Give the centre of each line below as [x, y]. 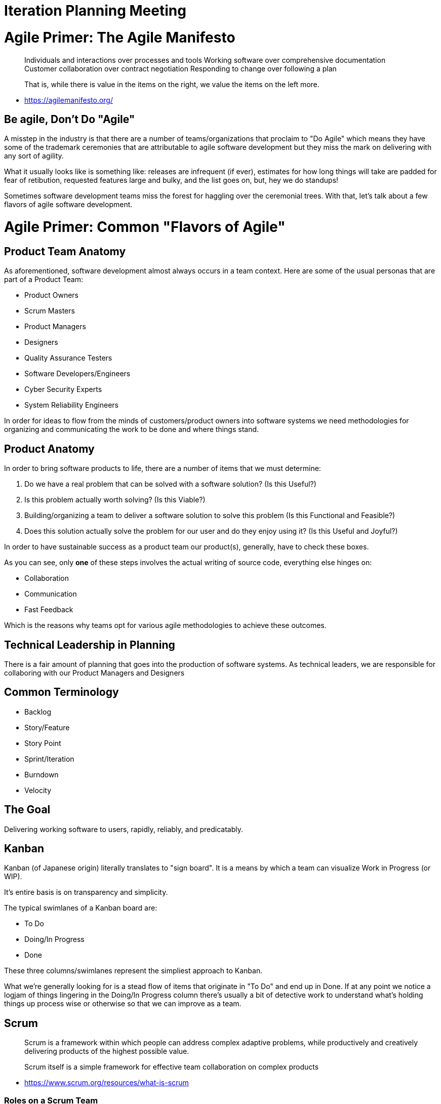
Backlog [38, 712]
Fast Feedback [49, 610]
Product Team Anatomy [65, 251]
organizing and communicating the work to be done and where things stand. [132, 429]
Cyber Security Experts [63, 389]
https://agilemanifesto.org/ [69, 100]
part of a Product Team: [44, 280]
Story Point [43, 743]
